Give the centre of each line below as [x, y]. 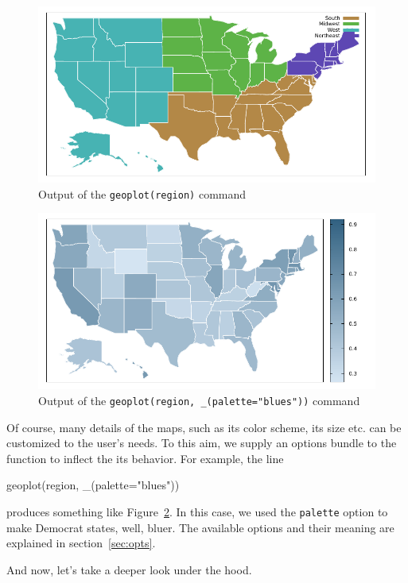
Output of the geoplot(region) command [142, 193]
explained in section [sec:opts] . [81, 543]
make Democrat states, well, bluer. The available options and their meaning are [200, 527]
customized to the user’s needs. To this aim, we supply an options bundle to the [202, 443]
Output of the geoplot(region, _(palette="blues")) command [199, 400]
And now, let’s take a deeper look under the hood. [129, 569]
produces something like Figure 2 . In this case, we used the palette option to [197, 511]
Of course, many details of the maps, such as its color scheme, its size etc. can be [204, 427]
